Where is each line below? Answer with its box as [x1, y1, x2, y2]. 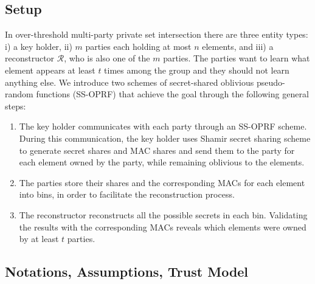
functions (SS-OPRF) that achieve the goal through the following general [36, 88, 309, 100]
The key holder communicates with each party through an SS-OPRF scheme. [19, 120, 307, 133]
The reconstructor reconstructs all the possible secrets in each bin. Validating [19, 208, 308, 221]
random [5, 88, 33, 100]
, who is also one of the [64, 52, 150, 64]
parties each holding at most [85, 40, 192, 52]
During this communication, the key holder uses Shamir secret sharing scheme [19, 131, 311, 144]
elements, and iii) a [202, 40, 274, 52]
